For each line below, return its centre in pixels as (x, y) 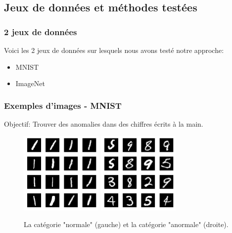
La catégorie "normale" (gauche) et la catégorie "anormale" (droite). (126, 224)
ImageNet (30, 83)
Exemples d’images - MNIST (63, 105)
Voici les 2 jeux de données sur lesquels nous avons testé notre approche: (114, 50)
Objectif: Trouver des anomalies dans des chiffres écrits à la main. (104, 124)
